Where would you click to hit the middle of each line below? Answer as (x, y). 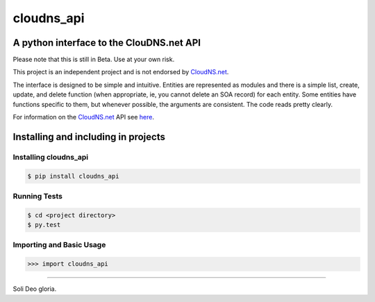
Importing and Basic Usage (59, 245)
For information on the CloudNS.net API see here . (83, 117)
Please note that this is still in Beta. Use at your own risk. (94, 60)
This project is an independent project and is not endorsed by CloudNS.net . (121, 72)
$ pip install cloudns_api (73, 176)
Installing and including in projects (89, 136)
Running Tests (37, 196)
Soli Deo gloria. (35, 289)
